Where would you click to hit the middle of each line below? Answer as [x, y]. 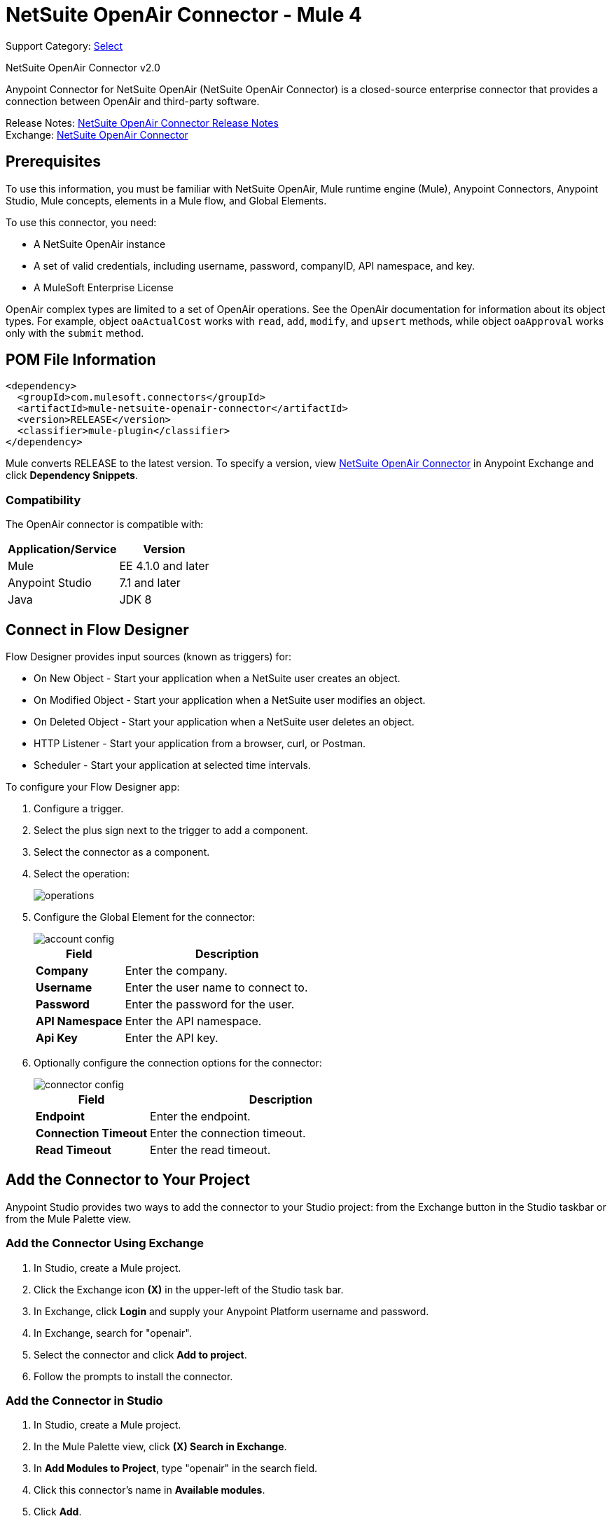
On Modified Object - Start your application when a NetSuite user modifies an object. [230, 700]
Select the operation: [82, 874]
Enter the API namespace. [193, 1021]
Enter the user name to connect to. [216, 988]
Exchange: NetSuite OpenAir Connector [97, 134]
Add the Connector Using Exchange [105, 1243]
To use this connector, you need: [81, 222]
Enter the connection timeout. [228, 1133]
